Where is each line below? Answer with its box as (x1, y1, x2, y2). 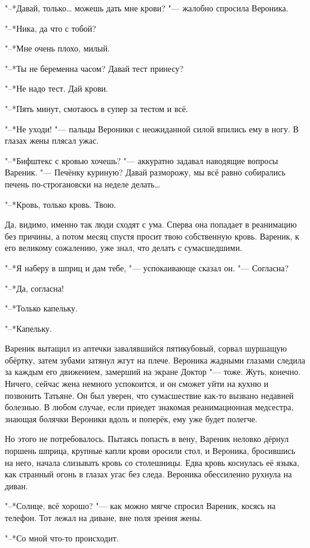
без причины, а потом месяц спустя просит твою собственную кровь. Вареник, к (5, 229, 299, 242)
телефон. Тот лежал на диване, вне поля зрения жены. (5, 511, 202, 523)
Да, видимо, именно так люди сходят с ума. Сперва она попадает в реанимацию (5, 218, 297, 231)
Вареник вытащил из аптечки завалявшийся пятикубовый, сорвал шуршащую (5, 342, 287, 355)
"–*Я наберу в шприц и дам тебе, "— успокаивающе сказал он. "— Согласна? (5, 261, 289, 274)
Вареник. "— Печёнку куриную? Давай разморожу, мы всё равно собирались (5, 166, 286, 178)
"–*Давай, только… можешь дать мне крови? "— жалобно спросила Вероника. (5, 2, 288, 14)
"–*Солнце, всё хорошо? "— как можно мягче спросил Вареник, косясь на (5, 499, 276, 512)
